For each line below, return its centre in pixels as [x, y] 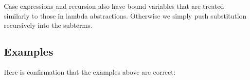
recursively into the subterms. [48, 25]
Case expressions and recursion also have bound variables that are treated [114, 6]
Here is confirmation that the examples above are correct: [90, 71]
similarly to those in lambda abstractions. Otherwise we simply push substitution [125, 15]
